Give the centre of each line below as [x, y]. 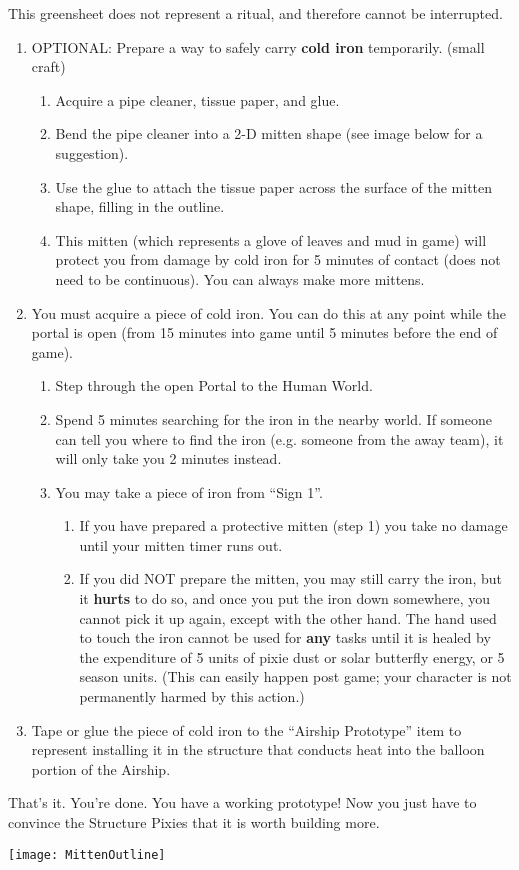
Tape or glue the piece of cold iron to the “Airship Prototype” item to [246, 729]
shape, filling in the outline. [140, 206]
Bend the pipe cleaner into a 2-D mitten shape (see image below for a [269, 133]
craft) [48, 66]
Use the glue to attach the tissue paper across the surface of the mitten [274, 186]
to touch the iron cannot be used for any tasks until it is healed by [285, 637]
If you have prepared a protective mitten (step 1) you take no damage [293, 525]
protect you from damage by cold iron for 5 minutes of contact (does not [278, 259]
